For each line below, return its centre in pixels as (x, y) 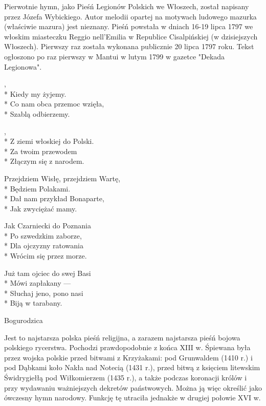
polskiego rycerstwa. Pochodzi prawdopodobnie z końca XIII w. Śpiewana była (127, 347)
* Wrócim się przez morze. (46, 256)
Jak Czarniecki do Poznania (48, 226)
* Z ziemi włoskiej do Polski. (49, 141)
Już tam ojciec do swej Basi (48, 273)
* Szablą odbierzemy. (37, 113)
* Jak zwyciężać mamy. (41, 208)
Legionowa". (23, 66)
